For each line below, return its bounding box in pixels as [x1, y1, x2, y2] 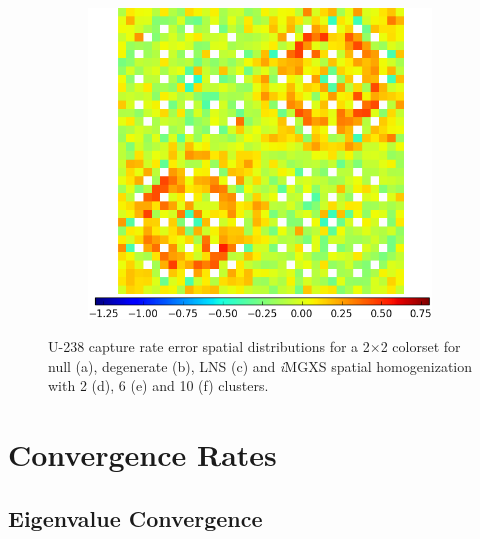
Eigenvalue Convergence [8, 502, 263, 533]
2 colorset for [380, 336, 461, 357]
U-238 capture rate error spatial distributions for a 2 [48, 336, 370, 357]
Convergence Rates [8, 434, 277, 475]
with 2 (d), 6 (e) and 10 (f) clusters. [48, 375, 269, 396]
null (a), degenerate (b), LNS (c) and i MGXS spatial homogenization [48, 355, 473, 376]
